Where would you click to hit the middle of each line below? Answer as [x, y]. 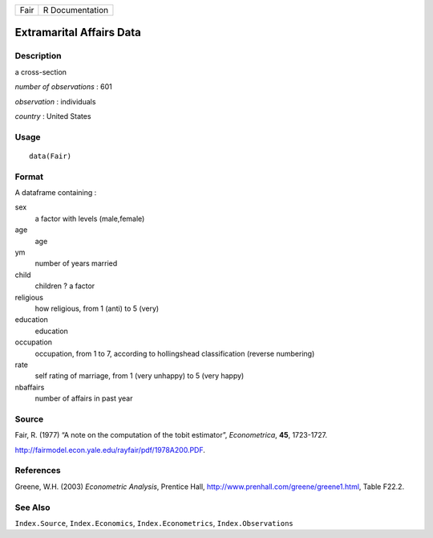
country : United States [53, 116]
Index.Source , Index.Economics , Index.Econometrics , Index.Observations [154, 523]
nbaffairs [30, 387]
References [38, 471]
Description [38, 56]
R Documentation [75, 10]
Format [29, 177]
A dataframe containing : [56, 193]
